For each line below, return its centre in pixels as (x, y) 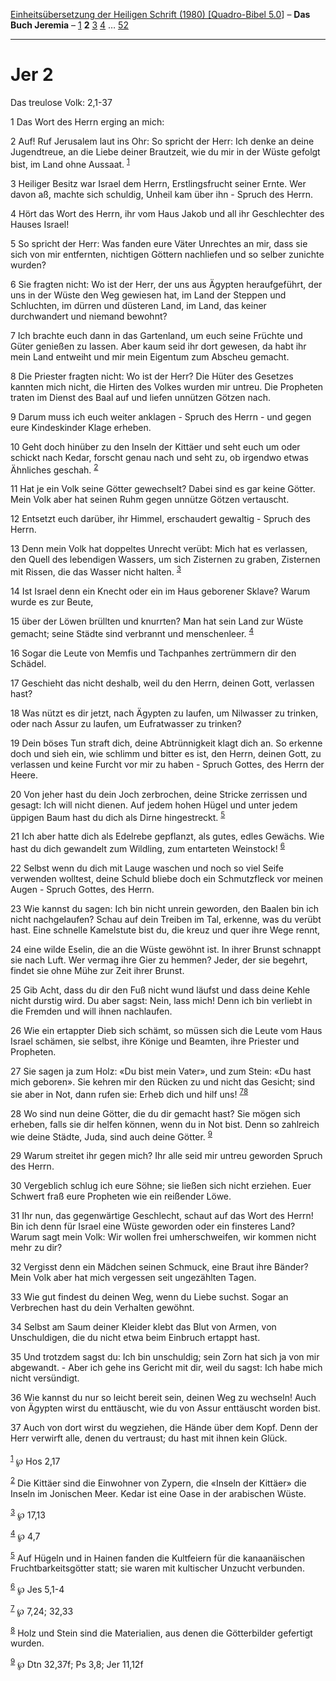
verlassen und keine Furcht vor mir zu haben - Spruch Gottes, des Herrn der (167, 764)
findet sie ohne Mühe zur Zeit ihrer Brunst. (97, 970)
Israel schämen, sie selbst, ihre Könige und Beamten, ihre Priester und (155, 1041)
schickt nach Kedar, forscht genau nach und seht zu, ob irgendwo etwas (159, 457)
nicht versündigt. (45, 1378)
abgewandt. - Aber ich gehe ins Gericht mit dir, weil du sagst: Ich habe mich (166, 1368)
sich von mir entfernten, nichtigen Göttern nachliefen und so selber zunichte (167, 254)
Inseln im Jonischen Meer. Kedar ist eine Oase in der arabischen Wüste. (158, 1493)
